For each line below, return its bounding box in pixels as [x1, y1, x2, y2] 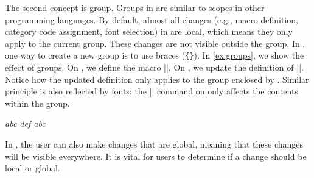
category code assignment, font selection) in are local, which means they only [5, 25, 293, 38]
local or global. [5, 162, 60, 174]
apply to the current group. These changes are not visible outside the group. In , [5, 37, 305, 49]
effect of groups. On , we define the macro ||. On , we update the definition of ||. [5, 61, 304, 74]
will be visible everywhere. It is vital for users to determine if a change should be [5, 149, 307, 162]
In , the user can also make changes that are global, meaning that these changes [5, 138, 304, 150]
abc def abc [5, 117, 46, 130]
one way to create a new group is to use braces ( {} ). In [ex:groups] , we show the [5, 49, 304, 62]
